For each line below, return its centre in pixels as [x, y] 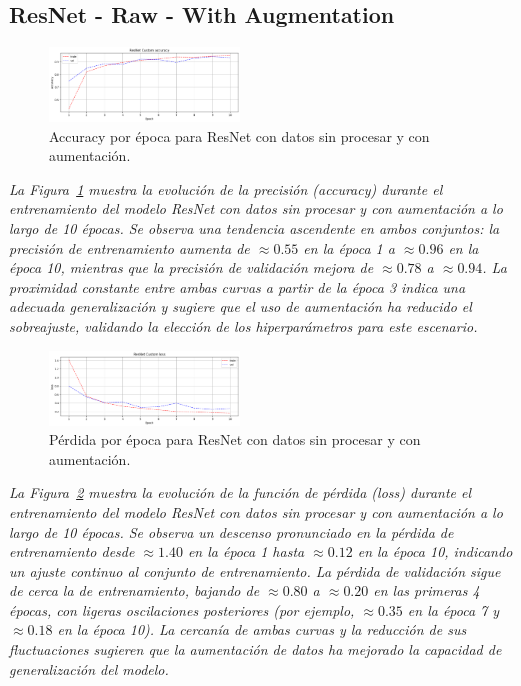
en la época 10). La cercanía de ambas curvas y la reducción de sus [262, 629]
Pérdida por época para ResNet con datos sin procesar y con [235, 439]
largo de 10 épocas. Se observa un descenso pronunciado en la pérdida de [231, 531]
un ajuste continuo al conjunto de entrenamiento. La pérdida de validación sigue [255, 570]
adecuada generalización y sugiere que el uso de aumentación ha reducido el [240, 306]
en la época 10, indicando [435, 551]
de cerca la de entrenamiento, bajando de [134, 590]
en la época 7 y [453, 609]
